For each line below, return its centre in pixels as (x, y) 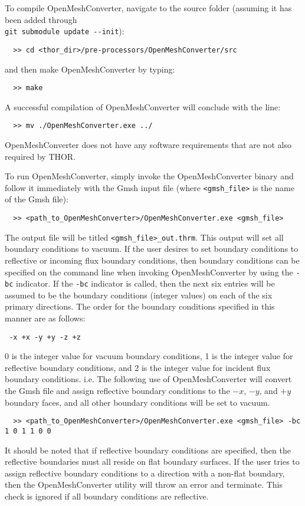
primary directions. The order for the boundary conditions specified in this (140, 306)
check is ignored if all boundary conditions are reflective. (107, 496)
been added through (41, 19)
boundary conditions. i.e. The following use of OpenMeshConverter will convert (148, 379)
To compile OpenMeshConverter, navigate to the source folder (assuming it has (148, 8)
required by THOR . (40, 156)
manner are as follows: (45, 318)
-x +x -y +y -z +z (45, 337)
